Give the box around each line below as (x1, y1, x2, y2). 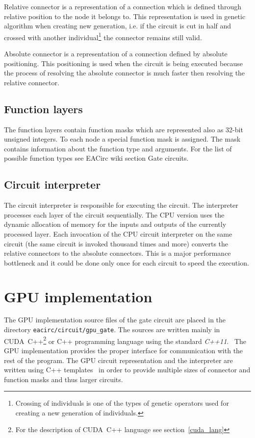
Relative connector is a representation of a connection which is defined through (4, 1, 241, 11)
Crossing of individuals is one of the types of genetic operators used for (15, 398, 229, 408)
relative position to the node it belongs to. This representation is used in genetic (4, 11, 246, 21)
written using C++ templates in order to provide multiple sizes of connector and (4, 365, 251, 375)
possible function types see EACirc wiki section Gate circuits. (4, 153, 189, 163)
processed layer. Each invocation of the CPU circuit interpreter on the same (4, 228, 232, 239)
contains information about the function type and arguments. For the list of (4, 143, 232, 153)
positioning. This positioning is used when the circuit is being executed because (4, 58, 243, 68)
